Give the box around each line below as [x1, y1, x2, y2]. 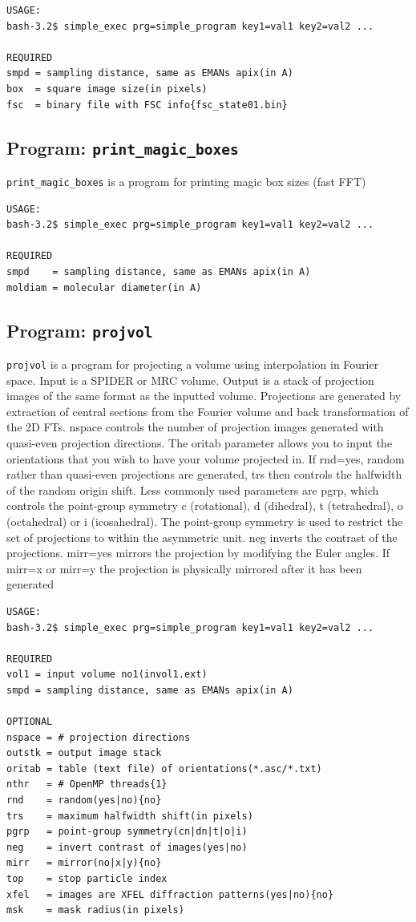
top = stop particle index [6, 873, 168, 884]
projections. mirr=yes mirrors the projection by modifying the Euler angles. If [6, 544, 390, 561]
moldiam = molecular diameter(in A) [6, 281, 202, 293]
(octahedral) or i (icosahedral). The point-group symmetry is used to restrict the [6, 512, 403, 529]
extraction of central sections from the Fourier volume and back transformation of [6, 402, 409, 419]
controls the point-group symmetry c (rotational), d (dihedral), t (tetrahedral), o [6, 497, 403, 514]
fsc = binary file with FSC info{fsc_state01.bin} [6, 99, 288, 111]
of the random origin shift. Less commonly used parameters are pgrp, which [6, 481, 379, 498]
